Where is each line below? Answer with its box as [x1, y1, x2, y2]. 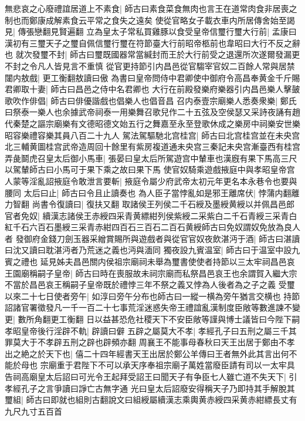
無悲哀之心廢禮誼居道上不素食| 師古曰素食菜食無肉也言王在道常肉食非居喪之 [5, 2, 297, 14]
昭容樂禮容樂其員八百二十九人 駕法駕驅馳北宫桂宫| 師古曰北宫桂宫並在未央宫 [5, 129, 300, 141]
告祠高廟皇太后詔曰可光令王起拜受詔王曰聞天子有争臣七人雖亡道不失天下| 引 [5, 371, 297, 382]
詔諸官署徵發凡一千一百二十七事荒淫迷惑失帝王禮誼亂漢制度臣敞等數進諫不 [5, 301, 292, 314]
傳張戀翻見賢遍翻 [18, 25, 84, 38]
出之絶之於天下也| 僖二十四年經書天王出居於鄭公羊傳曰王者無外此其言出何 [5, 347, 289, 359]
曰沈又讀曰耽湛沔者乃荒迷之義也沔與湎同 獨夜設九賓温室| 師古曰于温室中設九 [5, 244, 300, 256]
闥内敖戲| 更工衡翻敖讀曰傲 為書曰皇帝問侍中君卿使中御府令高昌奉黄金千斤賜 [5, 71, 300, 83]
